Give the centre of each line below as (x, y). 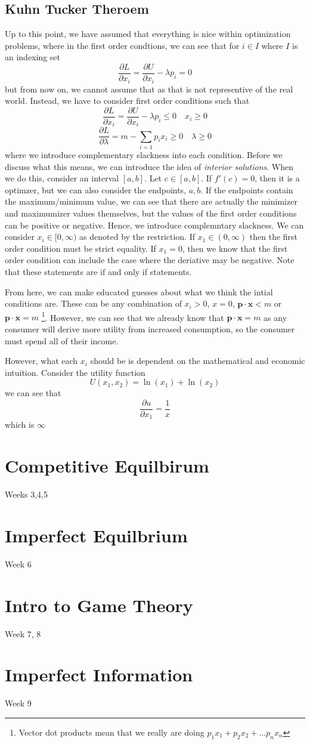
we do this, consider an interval (62, 178)
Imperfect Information (99, 674)
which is (20, 425)
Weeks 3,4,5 (27, 494)
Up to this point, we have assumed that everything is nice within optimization (148, 34)
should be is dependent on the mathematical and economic (198, 361)
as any (275, 317)
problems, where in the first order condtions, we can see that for (122, 45)
